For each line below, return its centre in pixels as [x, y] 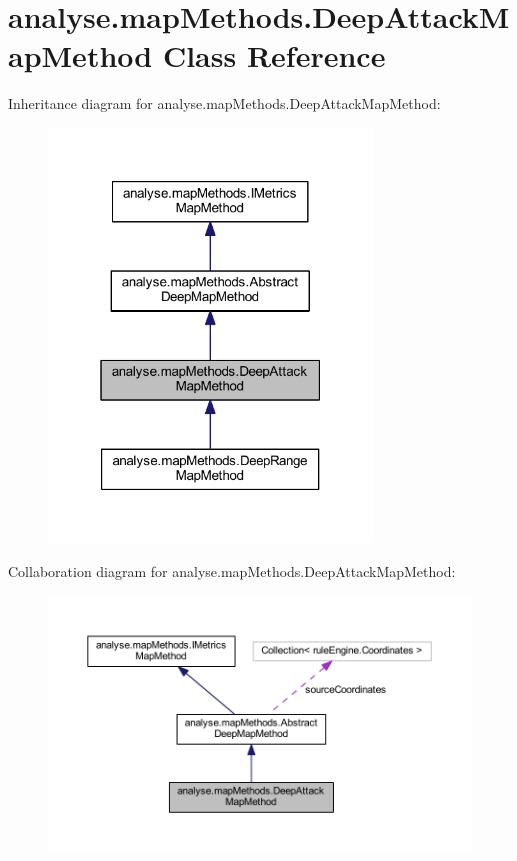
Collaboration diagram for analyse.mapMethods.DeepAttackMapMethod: [232, 570]
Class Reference [274, 55]
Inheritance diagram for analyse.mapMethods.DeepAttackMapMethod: [224, 103]
